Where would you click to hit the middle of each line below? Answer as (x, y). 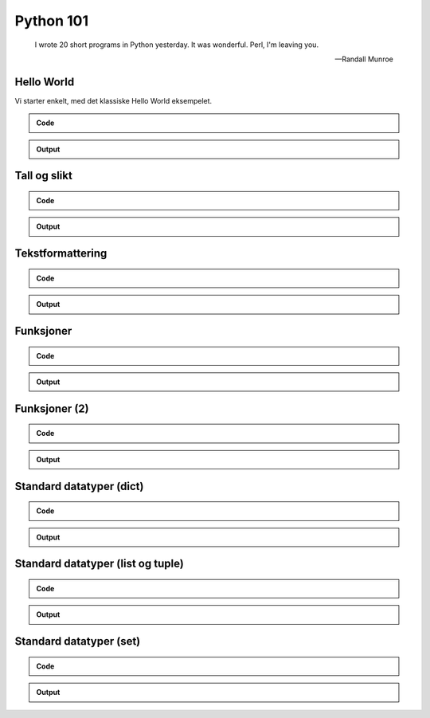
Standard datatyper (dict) (79, 486)
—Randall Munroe (364, 59)
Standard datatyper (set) (78, 641)
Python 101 (52, 21)
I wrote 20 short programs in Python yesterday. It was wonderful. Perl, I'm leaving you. (176, 45)
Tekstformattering (61, 254)
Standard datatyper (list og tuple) (100, 564)
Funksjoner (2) (52, 408)
